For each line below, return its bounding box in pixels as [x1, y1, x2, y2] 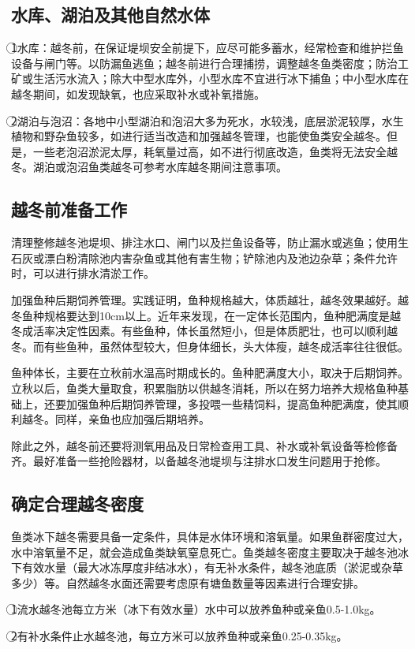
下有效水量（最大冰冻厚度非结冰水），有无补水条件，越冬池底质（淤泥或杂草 [11, 559, 403, 576]
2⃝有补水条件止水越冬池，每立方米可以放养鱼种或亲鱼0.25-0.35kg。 [11, 628, 348, 644]
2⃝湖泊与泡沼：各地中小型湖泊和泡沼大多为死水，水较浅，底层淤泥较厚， [11, 112, 382, 129]
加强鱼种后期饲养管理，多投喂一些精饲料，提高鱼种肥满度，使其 [65, 395, 398, 412]
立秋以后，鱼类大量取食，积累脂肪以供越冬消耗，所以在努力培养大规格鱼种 [11, 379, 398, 396]
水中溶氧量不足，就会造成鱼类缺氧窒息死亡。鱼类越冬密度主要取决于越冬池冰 [11, 543, 409, 560]
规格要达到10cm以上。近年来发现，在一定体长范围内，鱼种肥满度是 [43, 307, 390, 323]
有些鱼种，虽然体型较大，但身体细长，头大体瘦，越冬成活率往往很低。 [43, 338, 409, 354]
